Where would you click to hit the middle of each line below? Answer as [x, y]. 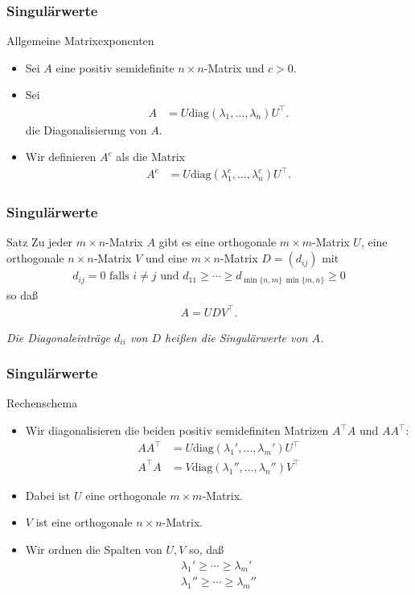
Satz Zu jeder [40, 242]
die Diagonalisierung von [86, 129]
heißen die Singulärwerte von [236, 337]
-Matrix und [234, 67]
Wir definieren [61, 157]
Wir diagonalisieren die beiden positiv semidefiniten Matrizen [177, 430]
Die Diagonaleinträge [59, 337]
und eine [166, 258]
